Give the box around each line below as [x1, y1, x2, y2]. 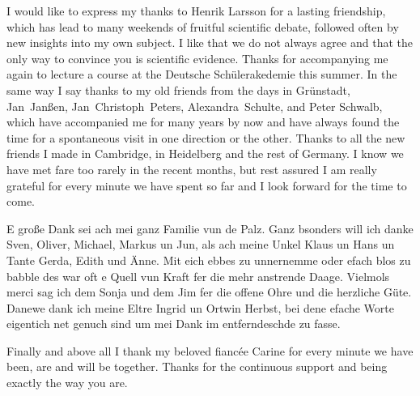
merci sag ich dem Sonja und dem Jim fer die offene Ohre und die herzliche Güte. [6, 283, 412, 300]
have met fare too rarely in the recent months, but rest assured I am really [6, 160, 377, 177]
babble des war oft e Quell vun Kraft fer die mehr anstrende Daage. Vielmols [6, 267, 390, 284]
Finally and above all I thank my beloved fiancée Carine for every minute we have [6, 342, 414, 359]
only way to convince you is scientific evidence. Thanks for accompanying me [6, 49, 388, 66]
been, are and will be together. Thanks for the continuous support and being [6, 358, 388, 375]
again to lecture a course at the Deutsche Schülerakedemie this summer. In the [6, 66, 397, 83]
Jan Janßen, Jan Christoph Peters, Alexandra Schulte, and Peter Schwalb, [6, 97, 383, 114]
